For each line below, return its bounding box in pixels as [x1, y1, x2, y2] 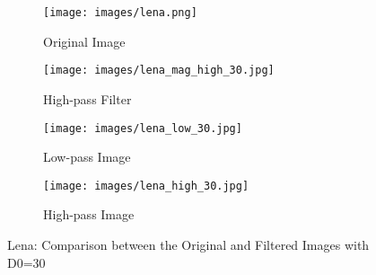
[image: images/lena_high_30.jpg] [43, 179, 249, 192]
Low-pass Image [43, 147, 131, 166]
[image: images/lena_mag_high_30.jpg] [43, 64, 275, 77]
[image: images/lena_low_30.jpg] [43, 121, 242, 135]
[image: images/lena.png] [43, 6, 197, 19]
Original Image [43, 31, 126, 50]
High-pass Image [43, 205, 135, 224]
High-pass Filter [43, 89, 132, 108]
